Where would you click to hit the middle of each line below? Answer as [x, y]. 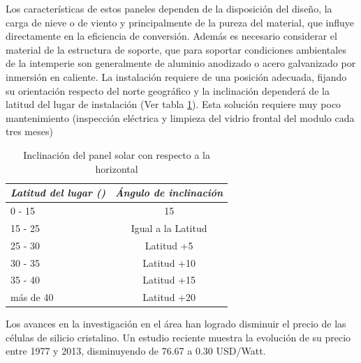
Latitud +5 [169, 245]
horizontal [117, 168]
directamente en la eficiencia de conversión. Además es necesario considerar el [171, 36]
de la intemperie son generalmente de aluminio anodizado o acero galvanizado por [181, 63]
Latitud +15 [169, 280]
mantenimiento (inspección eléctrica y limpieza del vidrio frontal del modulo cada [180, 117]
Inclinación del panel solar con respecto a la [117, 154]
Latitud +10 [169, 262]
